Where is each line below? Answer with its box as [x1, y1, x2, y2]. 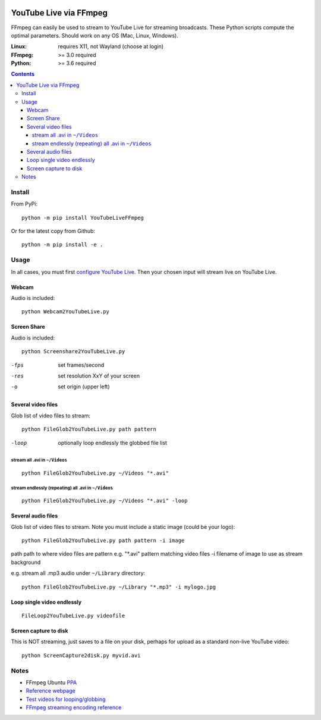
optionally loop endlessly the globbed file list [58, 439, 168, 446]
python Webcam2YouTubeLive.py [21, 308, 110, 315]
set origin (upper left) [58, 383, 110, 390]
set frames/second [58, 361, 105, 369]
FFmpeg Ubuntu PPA [26, 679, 77, 686]
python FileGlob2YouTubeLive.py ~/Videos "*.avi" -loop [21, 497, 188, 504]
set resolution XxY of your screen [58, 372, 140, 379]
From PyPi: [11, 200, 38, 208]
